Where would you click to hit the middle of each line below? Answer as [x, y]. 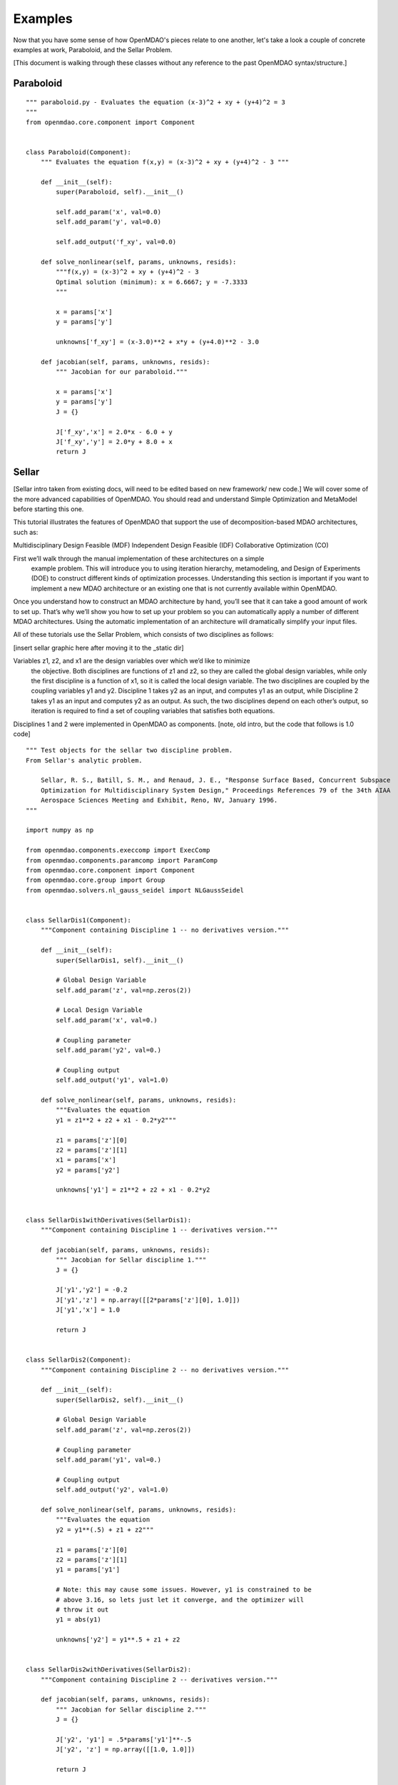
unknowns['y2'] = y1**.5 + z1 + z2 [118, 1640]
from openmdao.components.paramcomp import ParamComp [122, 860]
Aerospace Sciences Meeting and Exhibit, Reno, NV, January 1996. [159, 800]
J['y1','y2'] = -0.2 [92, 1290]
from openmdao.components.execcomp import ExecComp [118, 850]
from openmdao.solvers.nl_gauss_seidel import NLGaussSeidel [135, 890]
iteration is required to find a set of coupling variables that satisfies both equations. [153, 711]
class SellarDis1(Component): [79, 920]
